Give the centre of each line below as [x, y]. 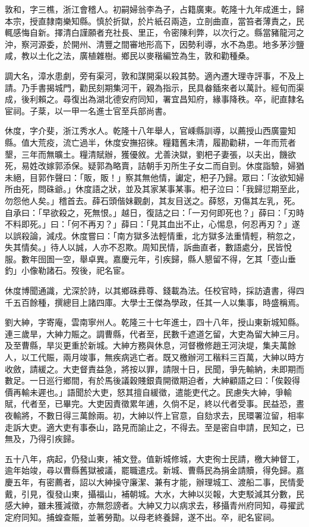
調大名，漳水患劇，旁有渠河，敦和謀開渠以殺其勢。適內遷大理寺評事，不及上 [154, 75]
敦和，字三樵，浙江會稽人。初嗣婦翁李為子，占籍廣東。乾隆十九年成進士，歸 [154, 9]
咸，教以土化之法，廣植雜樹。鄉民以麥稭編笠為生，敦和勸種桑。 [130, 56]
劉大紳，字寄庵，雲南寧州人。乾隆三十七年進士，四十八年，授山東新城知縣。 [154, 322]
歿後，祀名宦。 [100, 270]
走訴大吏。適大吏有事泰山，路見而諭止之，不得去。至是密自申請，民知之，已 [154, 427]
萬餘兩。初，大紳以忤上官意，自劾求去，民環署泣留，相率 [192, 415]
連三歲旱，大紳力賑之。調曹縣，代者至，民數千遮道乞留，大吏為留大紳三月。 [154, 333]
